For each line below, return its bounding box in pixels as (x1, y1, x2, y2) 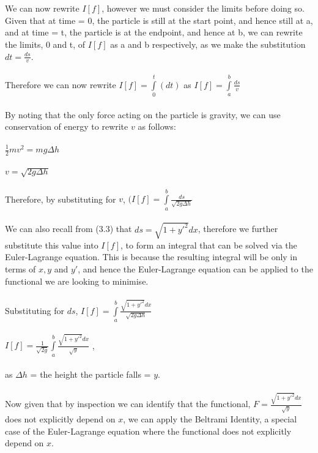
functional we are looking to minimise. (5, 274, 149, 287)
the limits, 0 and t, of (5, 37, 86, 50)
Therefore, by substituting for (5, 192, 116, 205)
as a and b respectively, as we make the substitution (110, 37, 306, 50)
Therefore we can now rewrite (5, 78, 116, 91)
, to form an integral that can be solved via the (120, 238, 297, 251)
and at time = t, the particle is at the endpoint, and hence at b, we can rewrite (5, 26, 303, 39)
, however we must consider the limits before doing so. (102, 2, 305, 15)
